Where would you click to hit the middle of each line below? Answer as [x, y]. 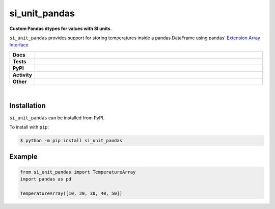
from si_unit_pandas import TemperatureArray [78, 172]
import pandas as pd [46, 179]
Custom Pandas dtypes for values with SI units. [61, 29]
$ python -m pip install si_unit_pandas [71, 140]
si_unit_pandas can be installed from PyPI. [57, 118]
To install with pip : [29, 127]
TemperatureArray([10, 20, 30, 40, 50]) [71, 193]
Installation [28, 105]
